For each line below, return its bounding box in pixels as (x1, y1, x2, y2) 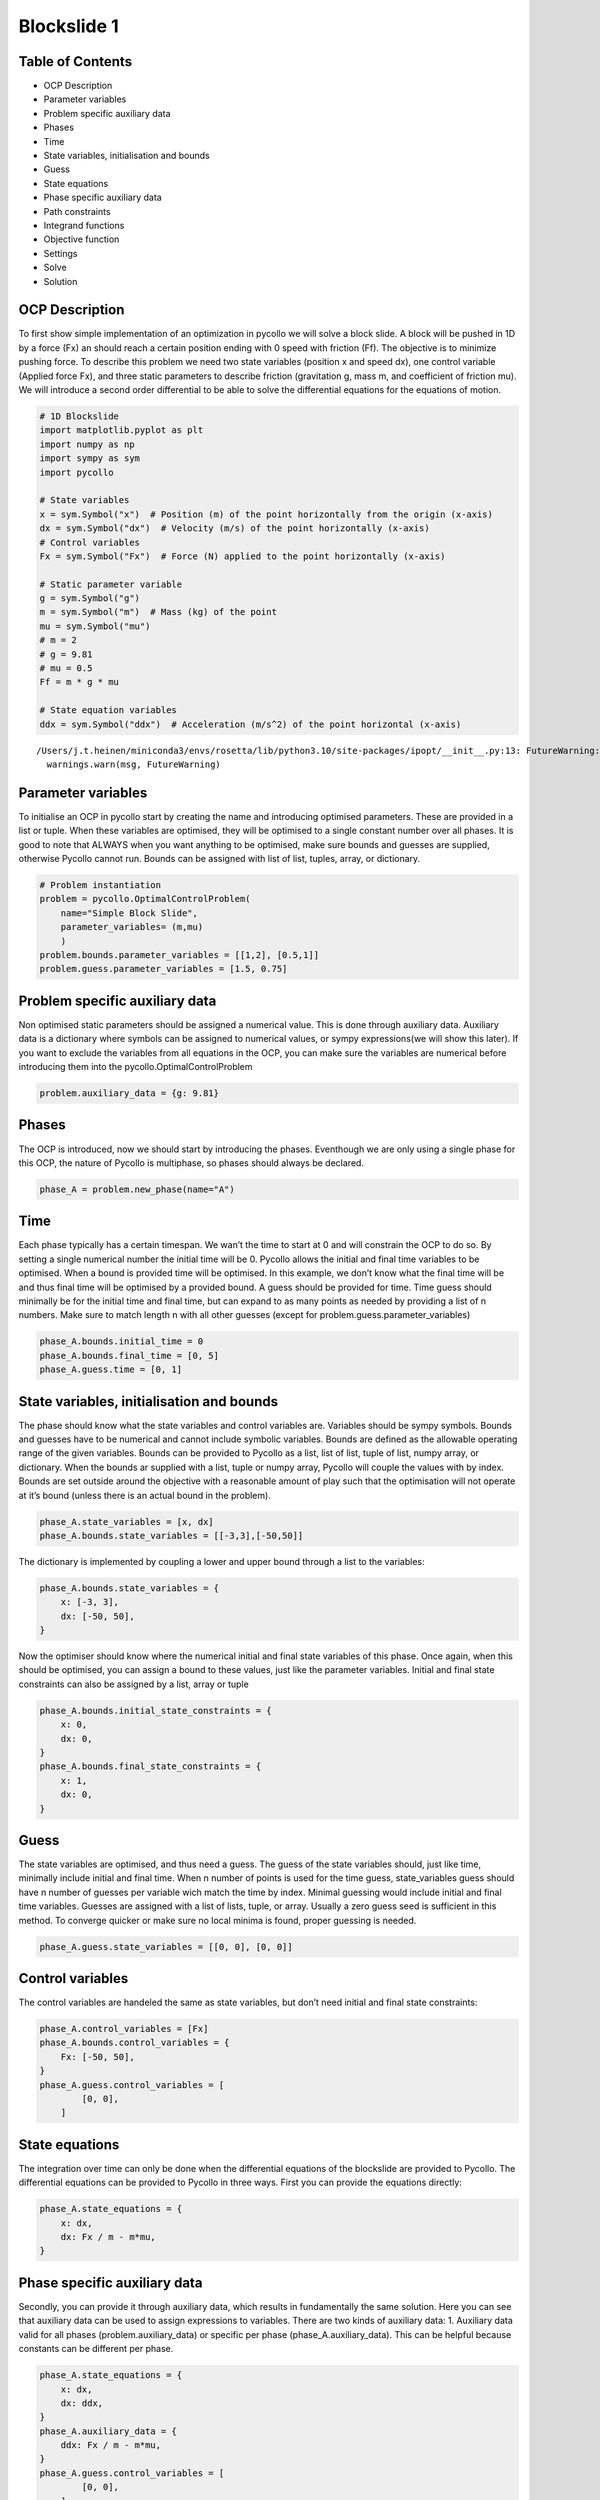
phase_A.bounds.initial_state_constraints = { (39, 1705, 272, 1716)
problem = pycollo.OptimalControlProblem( (39, 893, 251, 905)
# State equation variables (39, 705, 177, 716)
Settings (43, 247, 78, 259)
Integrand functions (43, 219, 125, 231)
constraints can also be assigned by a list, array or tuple (18, 1678, 249, 1690)
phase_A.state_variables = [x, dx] (39, 1516, 214, 1527)
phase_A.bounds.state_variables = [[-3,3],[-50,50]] (39, 1530, 304, 1541)
